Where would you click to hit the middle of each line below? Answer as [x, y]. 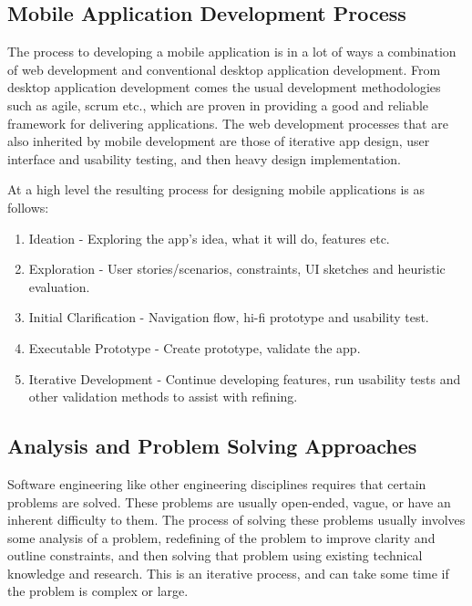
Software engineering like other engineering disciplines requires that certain [217, 483]
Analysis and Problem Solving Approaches [212, 446]
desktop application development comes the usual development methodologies [224, 87]
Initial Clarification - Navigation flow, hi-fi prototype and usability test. [229, 317]
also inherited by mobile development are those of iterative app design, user [219, 141]
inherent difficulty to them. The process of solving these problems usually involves [236, 520]
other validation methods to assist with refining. [163, 397]
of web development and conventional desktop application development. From [224, 69]
